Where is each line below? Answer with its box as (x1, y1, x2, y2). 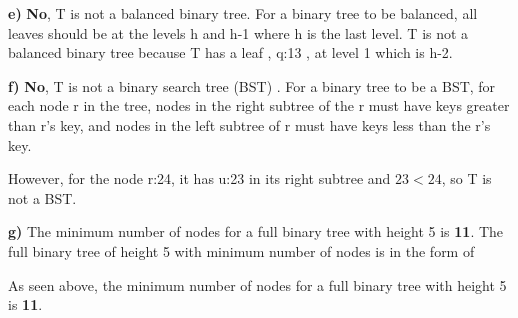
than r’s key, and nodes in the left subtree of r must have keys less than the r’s (8, 114, 491, 135)
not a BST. (8, 187, 77, 208)
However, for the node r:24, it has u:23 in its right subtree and (8, 168, 391, 189)
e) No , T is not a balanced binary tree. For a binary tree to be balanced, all (8, 3, 478, 23)
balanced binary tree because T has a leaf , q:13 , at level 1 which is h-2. (8, 42, 453, 63)
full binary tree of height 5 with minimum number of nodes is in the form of (8, 240, 475, 261)
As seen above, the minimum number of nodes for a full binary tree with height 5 (8, 274, 507, 295)
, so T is (441, 168, 492, 189)
